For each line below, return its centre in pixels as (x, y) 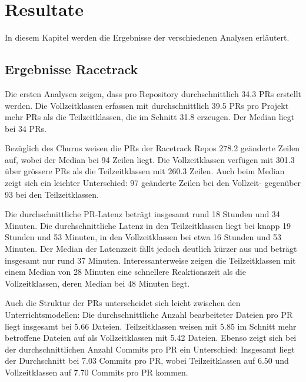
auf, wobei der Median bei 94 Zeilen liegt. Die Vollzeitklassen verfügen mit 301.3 (150, 159)
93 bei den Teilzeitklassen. (52, 194)
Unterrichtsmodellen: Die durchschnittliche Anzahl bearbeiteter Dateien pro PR (149, 315)
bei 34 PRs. (26, 128)
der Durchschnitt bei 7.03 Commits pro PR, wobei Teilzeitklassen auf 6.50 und (147, 361)
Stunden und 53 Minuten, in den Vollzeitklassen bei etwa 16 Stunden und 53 (143, 237)
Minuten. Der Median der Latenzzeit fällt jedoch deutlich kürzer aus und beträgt (151, 249)
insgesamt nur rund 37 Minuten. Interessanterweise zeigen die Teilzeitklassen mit (150, 260)
